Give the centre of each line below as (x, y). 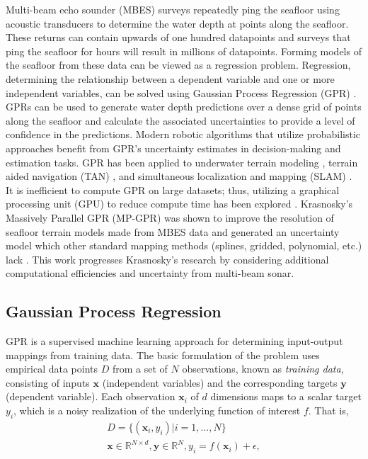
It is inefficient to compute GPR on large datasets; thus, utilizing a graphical (173, 189)
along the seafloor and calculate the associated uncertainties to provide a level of (180, 120)
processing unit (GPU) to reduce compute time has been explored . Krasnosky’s (179, 204)
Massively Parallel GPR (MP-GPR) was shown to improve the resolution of (170, 217)
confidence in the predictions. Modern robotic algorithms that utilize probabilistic (183, 134)
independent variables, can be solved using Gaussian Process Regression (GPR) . (181, 92)
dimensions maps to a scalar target (286, 396)
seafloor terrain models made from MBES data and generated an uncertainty (173, 231)
